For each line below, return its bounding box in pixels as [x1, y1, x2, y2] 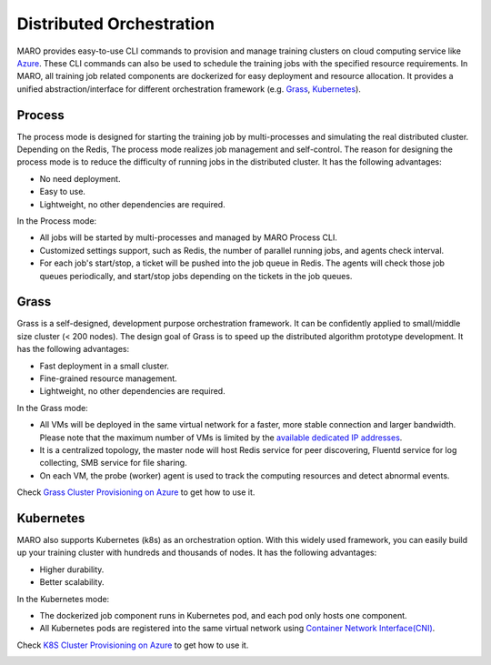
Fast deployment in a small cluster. [39, 360, 170, 371]
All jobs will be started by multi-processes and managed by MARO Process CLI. [39, 232, 338, 243]
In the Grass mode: [16, 402, 88, 413]
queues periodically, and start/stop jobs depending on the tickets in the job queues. [39, 270, 353, 281]
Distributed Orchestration [16, 14, 215, 34]
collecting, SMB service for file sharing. [39, 458, 187, 469]
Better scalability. [39, 577, 105, 588]
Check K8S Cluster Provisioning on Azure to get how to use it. [16, 640, 249, 650]
